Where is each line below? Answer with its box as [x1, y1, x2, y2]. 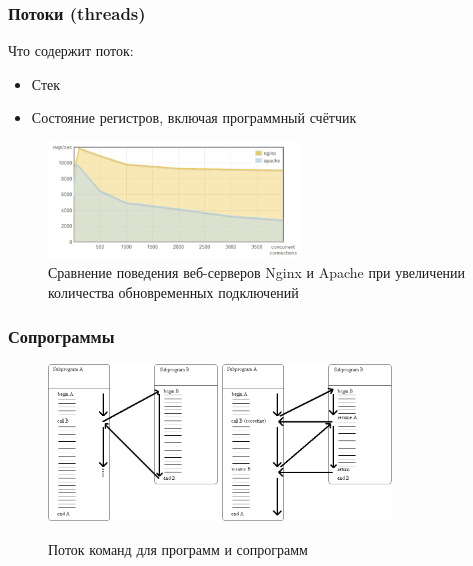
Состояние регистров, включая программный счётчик [31, 107, 357, 128]
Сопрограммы [8, 324, 115, 349]
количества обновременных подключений [48, 281, 299, 302]
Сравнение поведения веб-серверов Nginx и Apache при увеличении [48, 262, 466, 283]
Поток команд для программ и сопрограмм [48, 538, 308, 559]
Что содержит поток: [8, 40, 134, 61]
